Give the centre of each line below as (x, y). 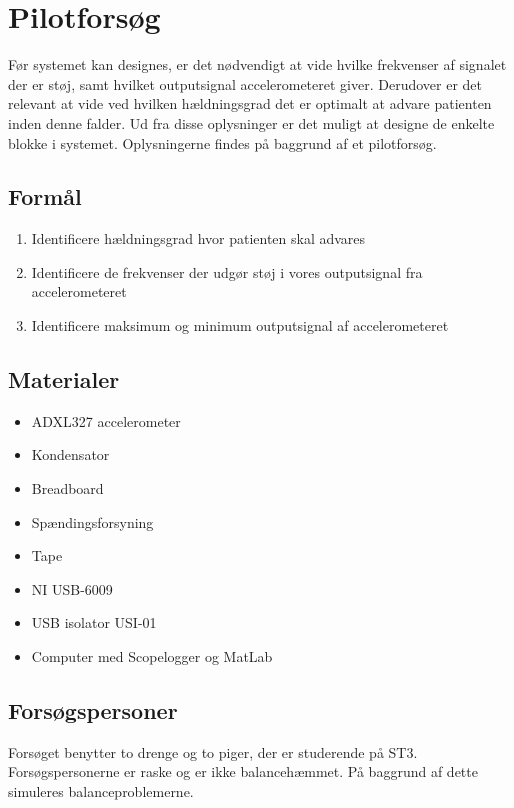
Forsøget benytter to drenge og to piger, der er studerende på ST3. (213, 751)
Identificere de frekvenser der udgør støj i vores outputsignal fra (227, 271)
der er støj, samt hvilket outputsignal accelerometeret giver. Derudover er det (245, 83)
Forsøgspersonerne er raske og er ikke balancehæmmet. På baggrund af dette (243, 771)
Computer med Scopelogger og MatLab (152, 656)
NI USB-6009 (72, 588)
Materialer (64, 379)
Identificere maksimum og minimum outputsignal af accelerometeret (240, 325)
